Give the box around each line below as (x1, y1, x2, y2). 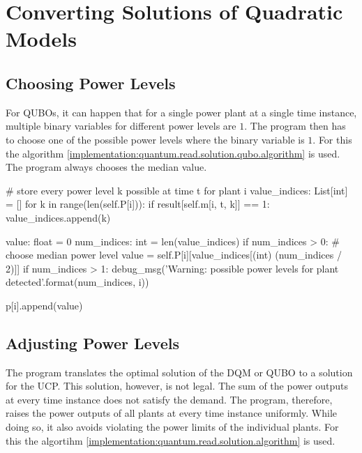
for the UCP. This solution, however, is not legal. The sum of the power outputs (6, 378, 349, 393)
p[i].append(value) (6, 298, 83, 312)
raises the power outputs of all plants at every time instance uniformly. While (6, 406, 337, 420)
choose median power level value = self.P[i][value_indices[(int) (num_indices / (6, 247, 342, 262)
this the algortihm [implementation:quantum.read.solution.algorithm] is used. (6, 433, 335, 447)
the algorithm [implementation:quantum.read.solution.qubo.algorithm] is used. (6, 146, 340, 160)
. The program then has (244, 118, 346, 133)
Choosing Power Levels (6, 72, 176, 93)
